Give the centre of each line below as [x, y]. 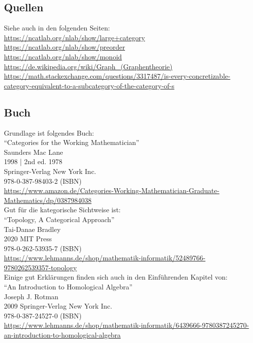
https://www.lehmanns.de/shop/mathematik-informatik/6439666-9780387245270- [126, 325]
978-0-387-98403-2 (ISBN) [43, 181]
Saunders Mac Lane [34, 152]
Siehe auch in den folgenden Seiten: [57, 28]
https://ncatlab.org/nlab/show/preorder [64, 47]
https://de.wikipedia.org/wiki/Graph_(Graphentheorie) [88, 66]
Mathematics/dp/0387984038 [48, 200]
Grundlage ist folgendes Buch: [49, 132]
